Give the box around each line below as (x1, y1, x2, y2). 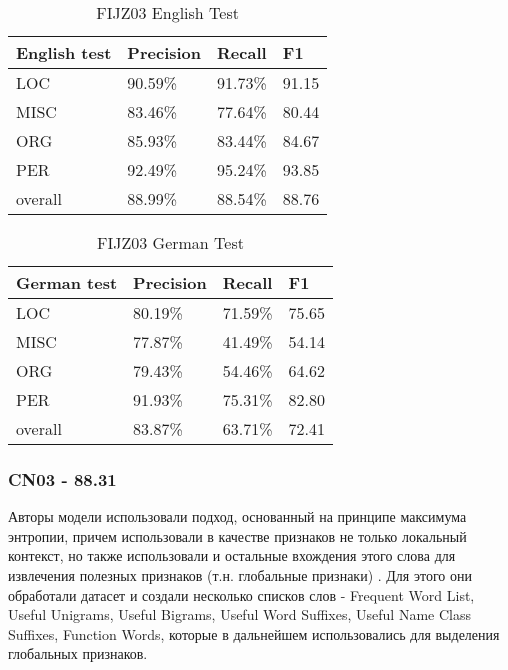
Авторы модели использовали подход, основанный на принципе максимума (8, 506, 467, 527)
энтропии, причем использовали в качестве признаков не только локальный (8, 525, 467, 546)
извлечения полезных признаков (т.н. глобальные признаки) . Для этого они (8, 565, 472, 585)
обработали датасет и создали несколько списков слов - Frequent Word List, (8, 584, 475, 605)
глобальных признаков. (8, 643, 148, 664)
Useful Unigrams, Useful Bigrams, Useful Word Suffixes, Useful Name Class (8, 604, 471, 625)
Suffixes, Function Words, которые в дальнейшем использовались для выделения (8, 623, 500, 644)
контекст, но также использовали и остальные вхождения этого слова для (8, 545, 456, 566)
